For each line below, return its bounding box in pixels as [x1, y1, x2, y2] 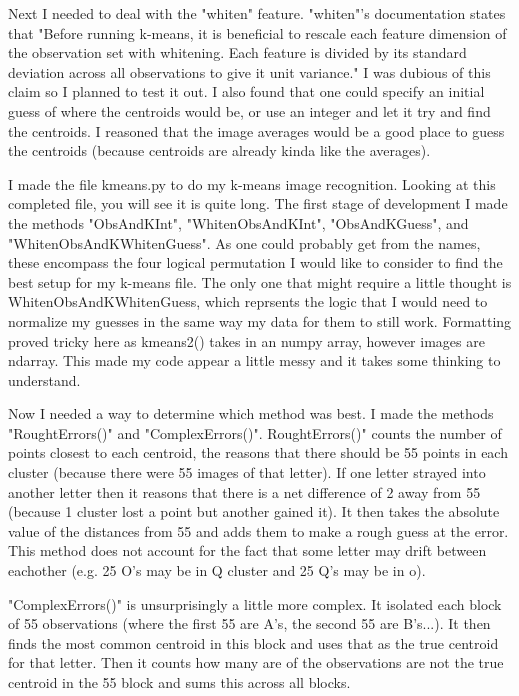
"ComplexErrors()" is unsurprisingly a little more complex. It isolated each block [8, 593, 502, 614]
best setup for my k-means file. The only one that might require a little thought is [8, 271, 512, 292]
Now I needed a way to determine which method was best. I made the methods [8, 403, 494, 424]
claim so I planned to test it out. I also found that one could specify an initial [8, 81, 485, 102]
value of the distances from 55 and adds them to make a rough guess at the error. [8, 520, 509, 541]
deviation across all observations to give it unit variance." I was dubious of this [8, 61, 491, 82]
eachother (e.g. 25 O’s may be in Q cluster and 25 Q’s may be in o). [8, 560, 426, 581]
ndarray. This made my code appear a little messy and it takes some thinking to [8, 350, 501, 371]
